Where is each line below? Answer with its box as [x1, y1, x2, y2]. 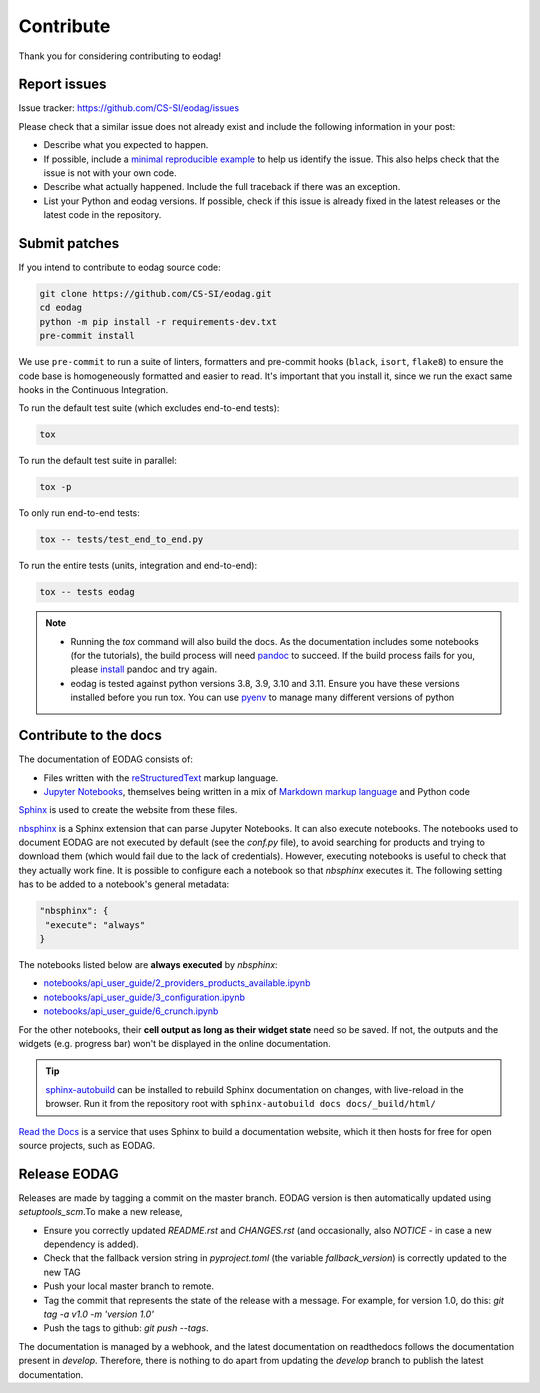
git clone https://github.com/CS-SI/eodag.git [39, 288, 272, 300]
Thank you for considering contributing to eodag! [18, 50, 222, 62]
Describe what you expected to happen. [43, 139, 209, 151]
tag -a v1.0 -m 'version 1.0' [43, 1308, 155, 1320]
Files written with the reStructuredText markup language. [43, 771, 279, 784]
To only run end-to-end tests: [18, 507, 140, 519]
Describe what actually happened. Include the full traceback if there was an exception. [43, 181, 401, 193]
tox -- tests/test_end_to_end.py [39, 534, 204, 545]
